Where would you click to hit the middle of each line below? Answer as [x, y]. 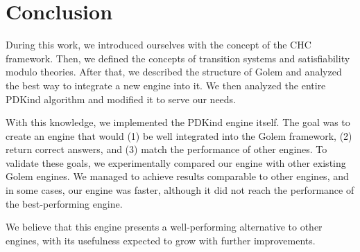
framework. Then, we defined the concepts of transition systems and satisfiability [178, 58]
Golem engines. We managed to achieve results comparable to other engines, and [177, 176]
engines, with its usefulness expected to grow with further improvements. [161, 240]
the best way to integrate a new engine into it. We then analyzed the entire [166, 85]
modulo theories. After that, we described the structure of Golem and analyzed [174, 72]
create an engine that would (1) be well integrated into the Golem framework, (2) [179, 135]
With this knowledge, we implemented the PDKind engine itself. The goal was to [178, 122]
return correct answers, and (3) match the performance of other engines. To [166, 149]
